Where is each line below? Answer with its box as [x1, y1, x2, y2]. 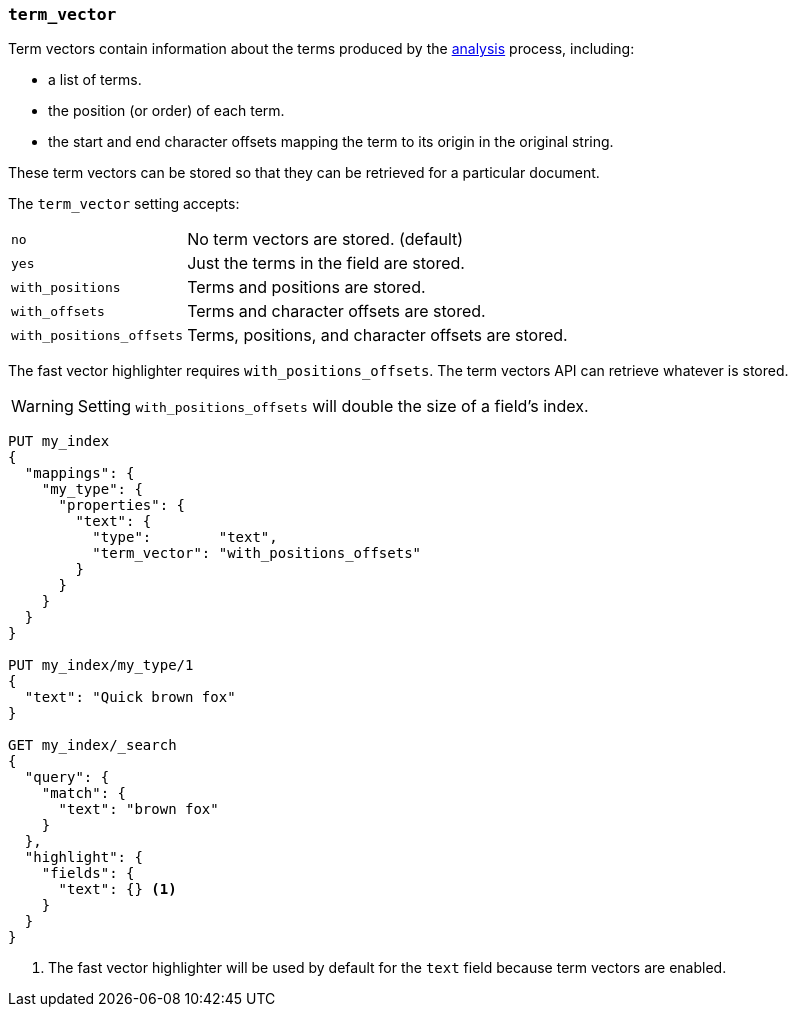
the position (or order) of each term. [48, 102, 285, 120]
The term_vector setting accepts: [8, 195, 240, 213]
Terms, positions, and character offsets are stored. [187, 325, 568, 346]
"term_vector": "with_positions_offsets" [92, 545, 422, 562]
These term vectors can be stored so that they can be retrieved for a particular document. [8, 164, 600, 182]
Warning [11, 396, 74, 417]
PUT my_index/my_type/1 [8, 657, 194, 674]
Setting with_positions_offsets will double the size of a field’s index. [77, 396, 589, 417]
